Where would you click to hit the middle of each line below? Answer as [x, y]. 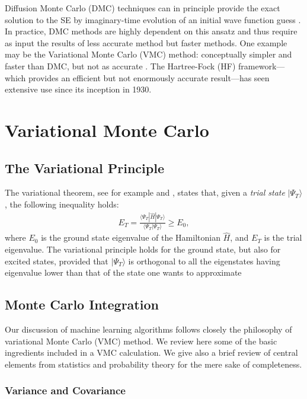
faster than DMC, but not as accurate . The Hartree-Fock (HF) [120, 66]
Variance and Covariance [65, 390]
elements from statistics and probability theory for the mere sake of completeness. [153, 364]
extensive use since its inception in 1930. [78, 89]
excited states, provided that [57, 261]
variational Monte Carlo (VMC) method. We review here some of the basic [141, 341]
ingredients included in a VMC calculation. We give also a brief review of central [151, 352]
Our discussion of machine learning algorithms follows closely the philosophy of [148, 329]
